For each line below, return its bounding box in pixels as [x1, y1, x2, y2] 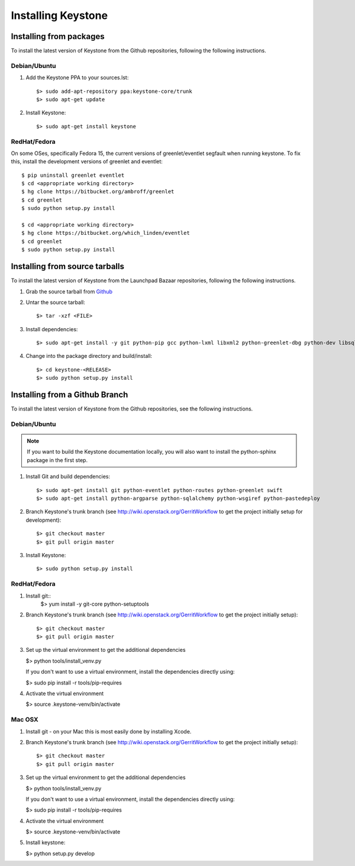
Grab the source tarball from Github [25, 287, 112, 295]
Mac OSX [11, 716, 38, 724]
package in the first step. [27, 456, 88, 464]
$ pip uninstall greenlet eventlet [21, 172, 125, 179]
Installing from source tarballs [11, 261, 124, 272]
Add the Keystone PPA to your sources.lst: [25, 74, 129, 81]
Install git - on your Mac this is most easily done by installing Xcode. [25, 728, 192, 735]
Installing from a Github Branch [11, 390, 128, 400]
